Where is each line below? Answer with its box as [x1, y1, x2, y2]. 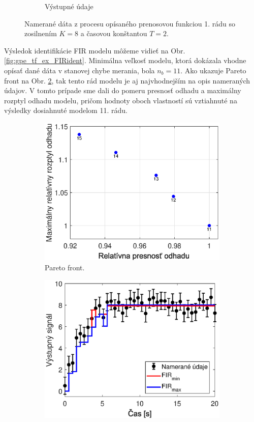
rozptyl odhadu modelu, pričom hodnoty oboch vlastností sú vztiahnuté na [4, 95, 237, 105]
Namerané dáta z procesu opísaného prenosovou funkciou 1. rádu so [24, 18, 236, 29]
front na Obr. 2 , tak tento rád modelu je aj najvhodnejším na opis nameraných [4, 75, 250, 86]
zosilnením [24, 28, 57, 39]
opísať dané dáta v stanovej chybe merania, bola [4, 65, 155, 75]
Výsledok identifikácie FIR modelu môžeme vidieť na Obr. [4, 45, 185, 55]
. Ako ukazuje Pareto [180, 65, 246, 75]
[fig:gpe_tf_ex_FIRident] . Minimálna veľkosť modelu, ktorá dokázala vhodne [4, 55, 246, 66]
